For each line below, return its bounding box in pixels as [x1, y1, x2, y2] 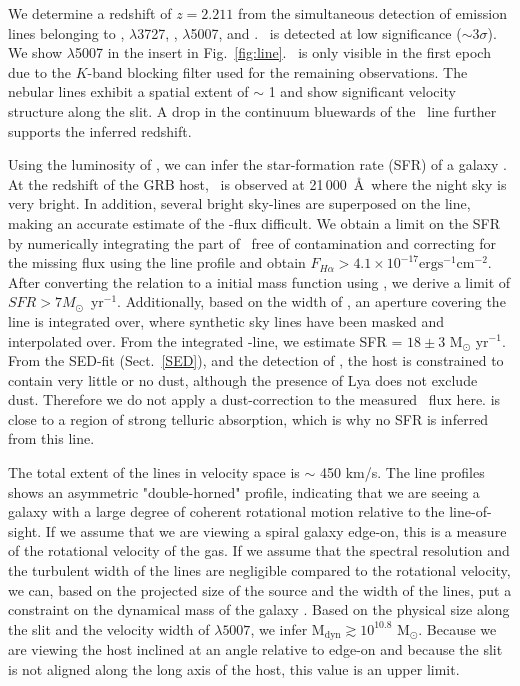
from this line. [8, 428, 95, 449]
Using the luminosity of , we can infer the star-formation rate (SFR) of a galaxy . [8, 154, 507, 175]
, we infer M [250, 618, 325, 639]
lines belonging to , [8, 22, 125, 43]
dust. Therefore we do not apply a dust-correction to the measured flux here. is [8, 389, 501, 410]
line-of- [449, 501, 492, 522]
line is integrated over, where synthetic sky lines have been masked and [8, 310, 445, 331]
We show [8, 42, 63, 63]
